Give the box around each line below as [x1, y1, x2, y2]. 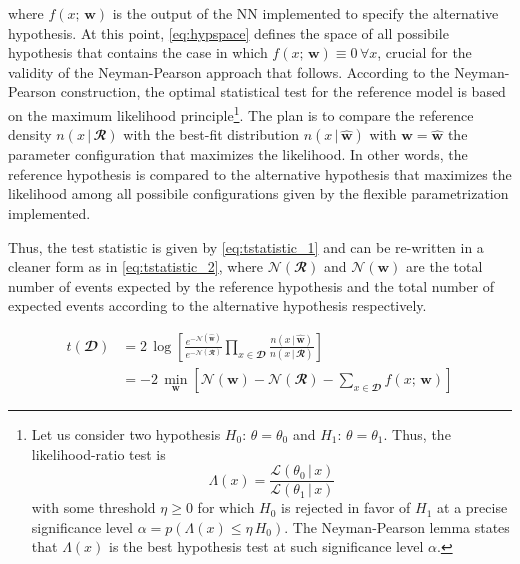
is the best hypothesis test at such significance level [109, 536, 424, 557]
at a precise [437, 497, 508, 518]
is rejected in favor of [281, 497, 411, 518]
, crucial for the [377, 42, 472, 63]
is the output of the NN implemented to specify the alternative [112, 3, 499, 23]
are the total [406, 256, 483, 277]
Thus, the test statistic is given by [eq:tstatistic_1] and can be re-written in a [8, 236, 484, 257]
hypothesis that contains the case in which [8, 42, 268, 63]
